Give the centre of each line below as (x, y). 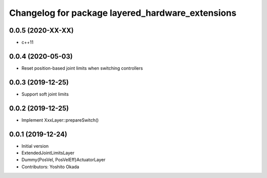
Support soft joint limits (45, 94)
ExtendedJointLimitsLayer (48, 153)
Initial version (35, 146)
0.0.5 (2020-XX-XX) (42, 30)
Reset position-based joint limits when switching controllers (82, 68)
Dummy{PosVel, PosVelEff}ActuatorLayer (64, 160)
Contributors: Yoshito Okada (50, 167)
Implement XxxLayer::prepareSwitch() (60, 120)
